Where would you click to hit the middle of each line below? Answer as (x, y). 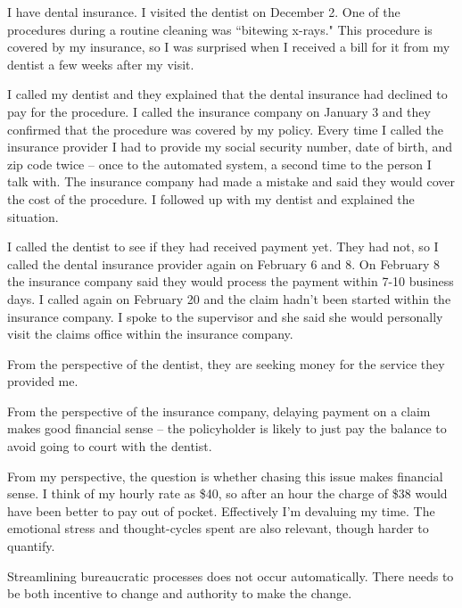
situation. (33, 216)
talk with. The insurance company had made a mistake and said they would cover (231, 181)
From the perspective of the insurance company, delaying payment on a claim (219, 411)
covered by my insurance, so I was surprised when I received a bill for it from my (229, 47)
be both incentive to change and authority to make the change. (180, 593)
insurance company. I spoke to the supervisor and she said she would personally (225, 316)
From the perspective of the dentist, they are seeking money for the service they (226, 363)
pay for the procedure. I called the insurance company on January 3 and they (219, 111)
